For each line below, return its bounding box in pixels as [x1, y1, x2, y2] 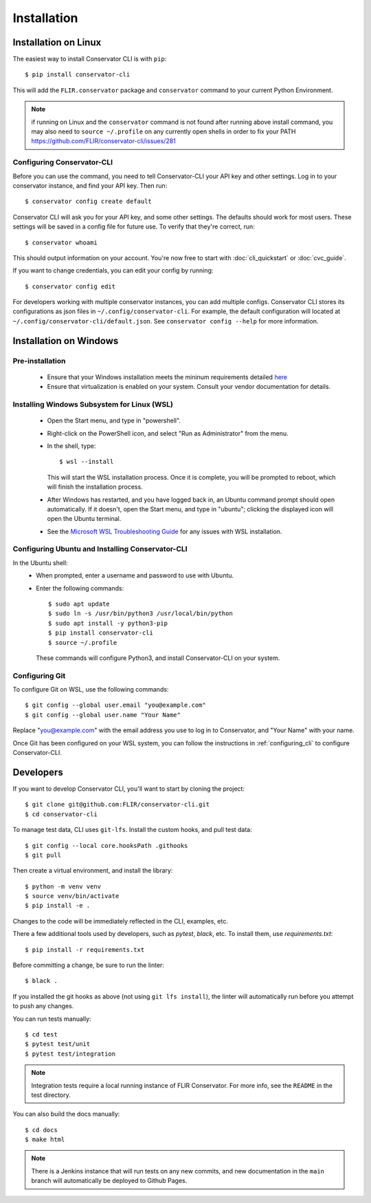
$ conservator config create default [25, 198, 153, 206]
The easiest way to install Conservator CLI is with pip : [12, 55, 167, 63]
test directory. [31, 1091, 71, 1099]
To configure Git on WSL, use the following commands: [12, 685, 169, 694]
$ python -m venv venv [25, 882, 102, 891]
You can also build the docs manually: [12, 1110, 120, 1118]
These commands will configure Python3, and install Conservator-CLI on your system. [36, 654, 280, 662]
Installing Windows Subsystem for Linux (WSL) [12, 399, 173, 409]
